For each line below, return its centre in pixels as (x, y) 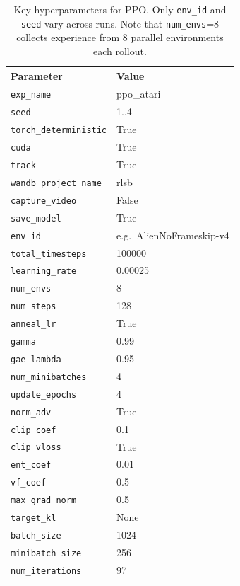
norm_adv (31, 412)
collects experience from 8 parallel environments (120, 37)
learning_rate (44, 271)
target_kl (34, 518)
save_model (36, 218)
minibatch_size (46, 553)
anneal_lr (34, 324)
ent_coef (31, 465)
